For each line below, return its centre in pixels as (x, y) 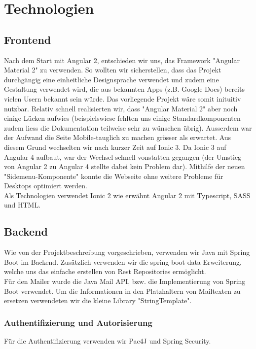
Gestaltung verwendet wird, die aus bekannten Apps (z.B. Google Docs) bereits (124, 89)
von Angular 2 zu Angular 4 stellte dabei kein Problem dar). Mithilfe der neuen (125, 166)
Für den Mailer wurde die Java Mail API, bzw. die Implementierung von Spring (125, 281)
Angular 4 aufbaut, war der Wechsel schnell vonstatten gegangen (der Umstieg (123, 157)
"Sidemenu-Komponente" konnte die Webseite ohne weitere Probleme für (114, 176)
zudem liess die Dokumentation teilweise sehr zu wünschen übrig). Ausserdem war (128, 127)
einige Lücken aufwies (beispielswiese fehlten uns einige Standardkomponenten (122, 118)
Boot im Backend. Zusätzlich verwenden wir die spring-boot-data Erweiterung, (123, 262)
